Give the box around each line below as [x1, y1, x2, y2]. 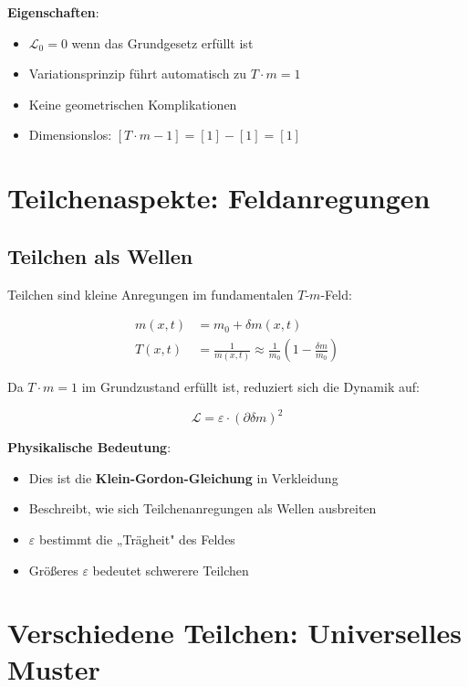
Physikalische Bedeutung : [7, 438, 172, 457]
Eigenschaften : [7, 3, 99, 21]
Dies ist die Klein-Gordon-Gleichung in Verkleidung [28, 468, 338, 487]
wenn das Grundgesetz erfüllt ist [71, 33, 254, 52]
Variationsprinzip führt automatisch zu [28, 64, 247, 83]
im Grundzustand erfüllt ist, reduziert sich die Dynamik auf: [81, 377, 420, 396]
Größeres [28, 560, 78, 579]
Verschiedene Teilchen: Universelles [7, 614, 462, 651]
